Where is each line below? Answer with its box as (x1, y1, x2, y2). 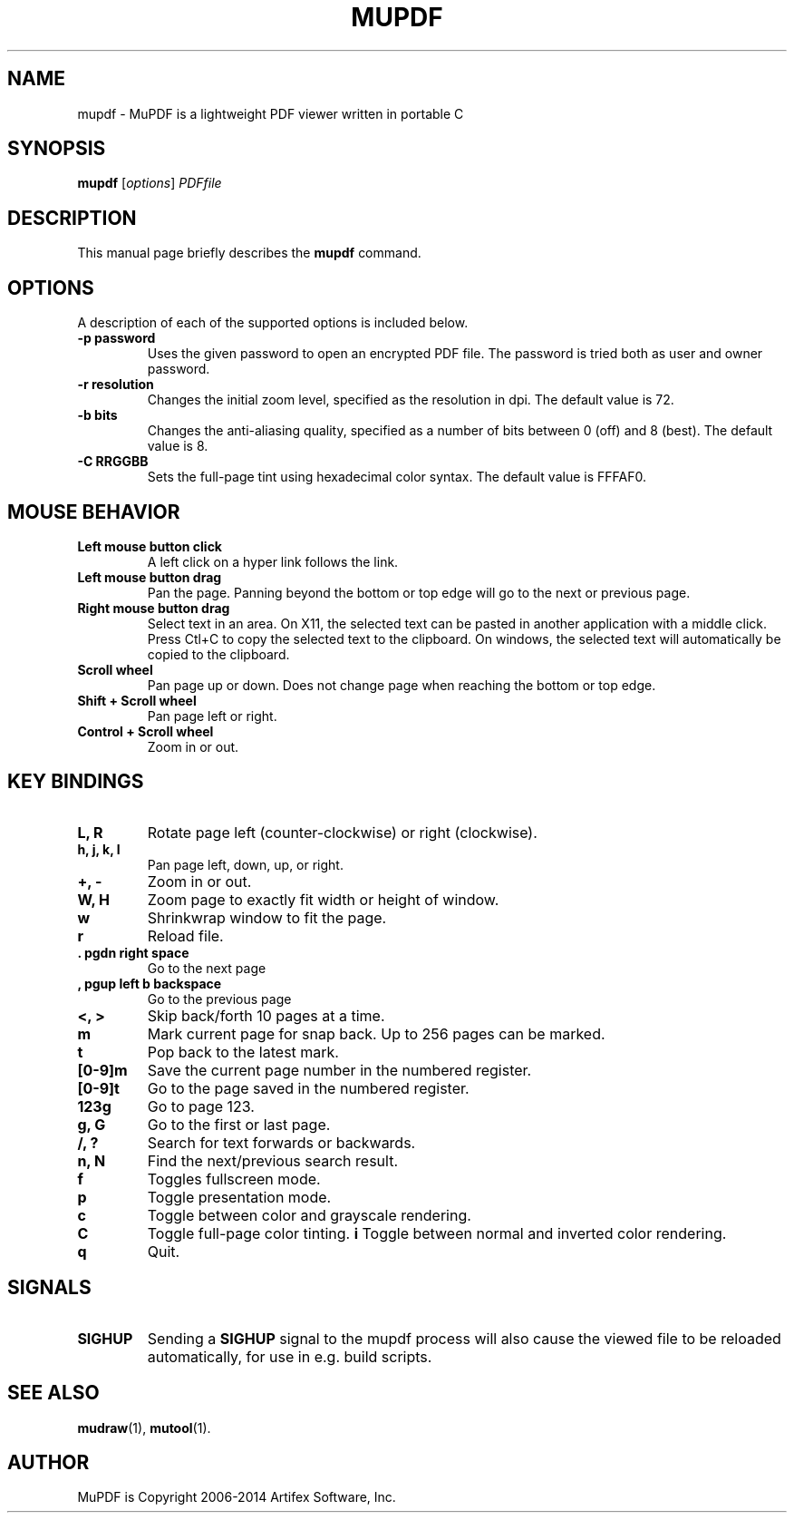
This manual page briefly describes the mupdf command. (77, 245, 421, 261)
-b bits (77, 407, 118, 424)
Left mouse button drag (77, 569, 222, 585)
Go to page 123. (147, 1096, 255, 1116)
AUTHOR (7, 1450, 90, 1474)
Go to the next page (147, 960, 266, 976)
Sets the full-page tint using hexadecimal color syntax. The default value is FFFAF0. (147, 469, 646, 485)
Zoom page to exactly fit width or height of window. (147, 890, 499, 909)
